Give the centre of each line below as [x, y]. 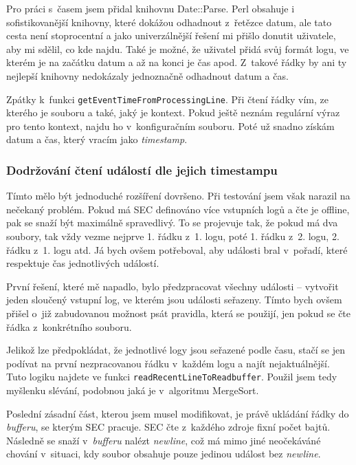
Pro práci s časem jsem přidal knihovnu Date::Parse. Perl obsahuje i [151, 8]
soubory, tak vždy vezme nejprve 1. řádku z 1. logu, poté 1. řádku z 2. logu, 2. [173, 236]
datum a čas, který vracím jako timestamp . [97, 139]
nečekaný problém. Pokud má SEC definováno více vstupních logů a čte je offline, [178, 209]
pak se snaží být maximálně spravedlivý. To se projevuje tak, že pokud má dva [172, 223]
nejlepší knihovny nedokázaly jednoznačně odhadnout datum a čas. [147, 75]
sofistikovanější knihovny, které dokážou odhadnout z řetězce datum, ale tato [169, 22]
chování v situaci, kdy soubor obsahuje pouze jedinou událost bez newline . [164, 454]
